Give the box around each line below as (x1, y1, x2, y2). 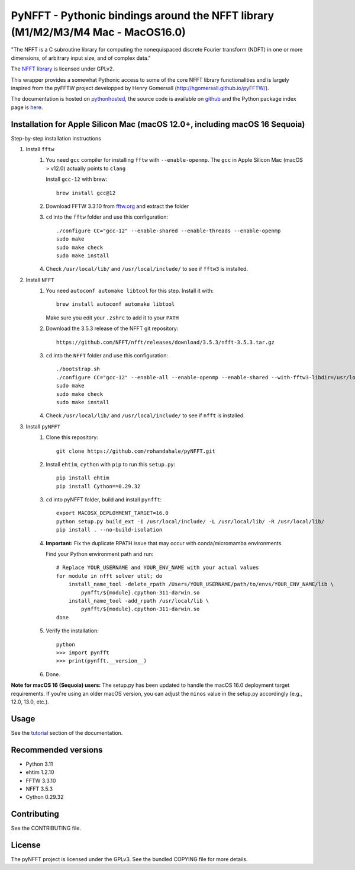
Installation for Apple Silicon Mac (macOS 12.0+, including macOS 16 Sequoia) (11, 119, 305, 129)
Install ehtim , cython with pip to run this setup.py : (46, 460, 176, 468)
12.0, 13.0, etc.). (11, 698, 50, 705)
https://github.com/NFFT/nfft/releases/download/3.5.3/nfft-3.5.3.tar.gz (56, 338, 275, 346)
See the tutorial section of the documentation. (11, 729, 123, 736)
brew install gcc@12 (56, 190, 116, 196)
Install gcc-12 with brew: (46, 175, 108, 183)
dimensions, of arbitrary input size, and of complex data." (11, 54, 151, 62)
